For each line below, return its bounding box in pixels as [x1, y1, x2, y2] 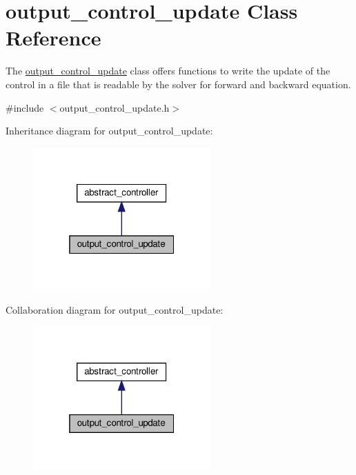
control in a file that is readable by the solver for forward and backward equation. [6, 77, 351, 91]
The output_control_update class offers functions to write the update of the [6, 63, 330, 78]
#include [6, 100, 44, 114]
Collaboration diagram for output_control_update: [6, 302, 224, 316]
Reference [6, 23, 101, 52]
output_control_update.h [59, 100, 170, 114]
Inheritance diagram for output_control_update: [6, 123, 213, 138]
